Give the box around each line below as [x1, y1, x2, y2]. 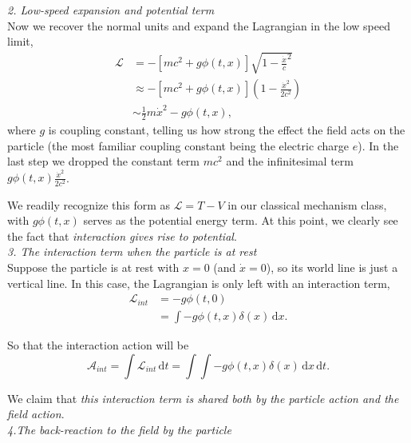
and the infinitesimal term [226, 153, 354, 170]
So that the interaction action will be [7, 337, 189, 353]
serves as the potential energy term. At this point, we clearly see [83, 212, 398, 229]
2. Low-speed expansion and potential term [7, 2, 215, 18]
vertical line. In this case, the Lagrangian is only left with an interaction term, [7, 274, 390, 291]
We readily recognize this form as [7, 196, 171, 213]
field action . [7, 405, 65, 422]
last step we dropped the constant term [7, 153, 200, 170]
